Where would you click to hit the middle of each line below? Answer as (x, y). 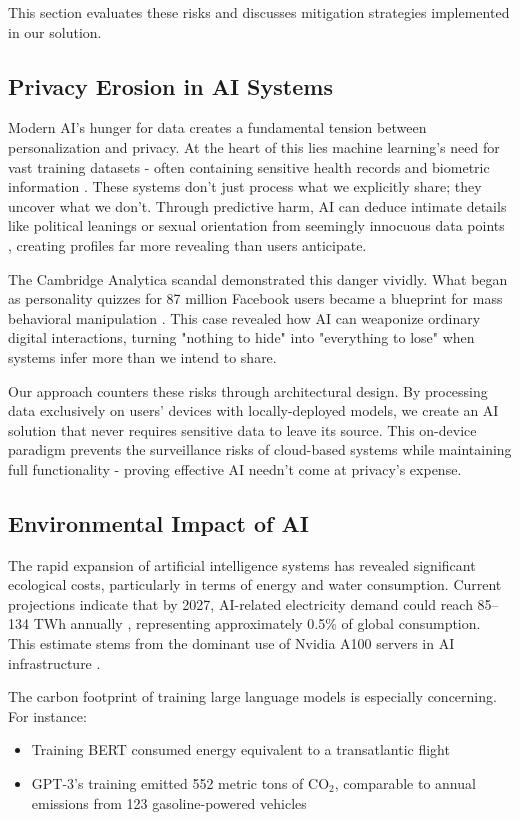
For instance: (47, 715)
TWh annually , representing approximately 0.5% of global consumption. (257, 623)
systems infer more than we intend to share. (142, 356)
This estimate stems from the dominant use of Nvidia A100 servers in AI (231, 643)
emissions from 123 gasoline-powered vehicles (169, 802)
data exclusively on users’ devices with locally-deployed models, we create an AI (253, 410)
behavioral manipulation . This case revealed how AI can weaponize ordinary (244, 317)
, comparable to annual (405, 783)
